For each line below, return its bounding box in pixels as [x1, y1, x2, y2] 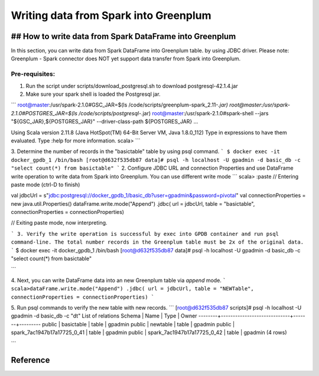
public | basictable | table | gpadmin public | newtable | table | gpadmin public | [42, 320, 235, 328]
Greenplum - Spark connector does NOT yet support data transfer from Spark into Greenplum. [11, 55, 241, 62]
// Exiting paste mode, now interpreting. [11, 219, 108, 226]
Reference [11, 355, 50, 365]
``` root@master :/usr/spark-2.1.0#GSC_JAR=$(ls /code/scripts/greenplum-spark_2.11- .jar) [11, 101, 229, 109]
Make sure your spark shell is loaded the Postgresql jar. [25, 90, 161, 98]
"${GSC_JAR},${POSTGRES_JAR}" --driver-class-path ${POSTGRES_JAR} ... [11, 118, 198, 125]
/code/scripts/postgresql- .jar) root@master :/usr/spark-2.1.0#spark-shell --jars [79, 109, 269, 116]
